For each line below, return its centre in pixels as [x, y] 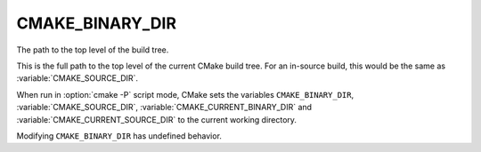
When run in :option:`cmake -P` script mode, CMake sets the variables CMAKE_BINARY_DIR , [185, 94]
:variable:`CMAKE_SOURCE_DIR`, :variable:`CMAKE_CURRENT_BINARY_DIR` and [164, 108]
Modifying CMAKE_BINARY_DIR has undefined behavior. [119, 136]
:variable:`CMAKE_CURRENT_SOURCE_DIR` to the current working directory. [157, 119]
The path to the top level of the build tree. [93, 50]
